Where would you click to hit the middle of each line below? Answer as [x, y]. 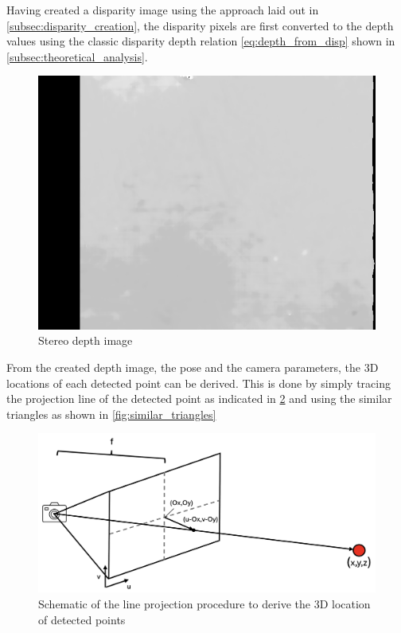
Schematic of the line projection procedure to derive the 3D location [204, 604]
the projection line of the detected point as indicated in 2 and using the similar [199, 399]
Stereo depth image [86, 340]
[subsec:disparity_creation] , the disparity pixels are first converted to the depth [200, 25]
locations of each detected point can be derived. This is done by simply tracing [199, 383]
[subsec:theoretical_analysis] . [77, 56]
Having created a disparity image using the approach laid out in [163, 10]
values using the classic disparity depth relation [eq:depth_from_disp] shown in [201, 41]
